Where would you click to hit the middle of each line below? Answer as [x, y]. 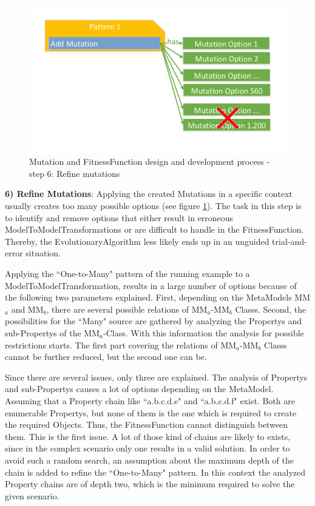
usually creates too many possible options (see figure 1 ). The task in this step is [153, 206]
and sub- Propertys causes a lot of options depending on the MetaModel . [139, 389]
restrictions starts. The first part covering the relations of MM [121, 345]
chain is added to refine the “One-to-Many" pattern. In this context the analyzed [155, 472]
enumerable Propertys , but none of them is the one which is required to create [151, 412]
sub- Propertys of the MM [52, 333]
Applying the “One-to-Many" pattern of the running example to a [127, 274]
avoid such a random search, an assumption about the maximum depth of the [149, 460]
